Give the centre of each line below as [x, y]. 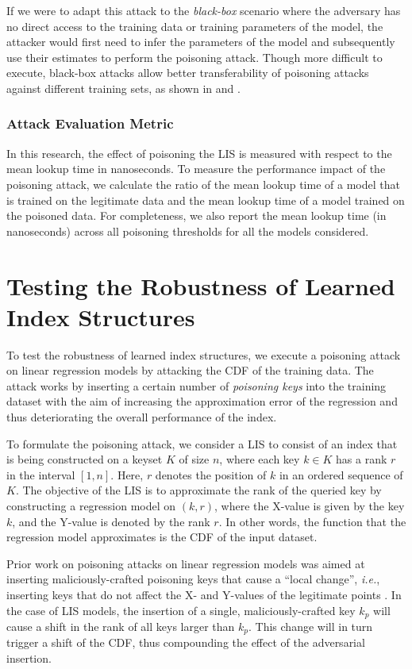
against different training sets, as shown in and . [123, 88]
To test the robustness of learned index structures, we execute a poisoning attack [204, 354]
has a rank [362, 459]
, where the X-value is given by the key [310, 506]
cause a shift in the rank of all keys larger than [121, 627]
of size [194, 459]
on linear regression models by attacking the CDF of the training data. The [190, 370]
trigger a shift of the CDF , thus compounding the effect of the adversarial [186, 642]
